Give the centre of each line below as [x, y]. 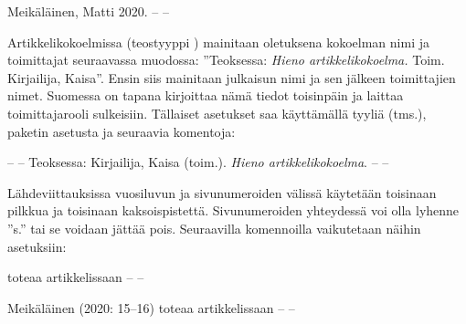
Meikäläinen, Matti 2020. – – [88, 11]
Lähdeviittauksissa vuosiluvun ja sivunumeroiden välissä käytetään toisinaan [222, 192]
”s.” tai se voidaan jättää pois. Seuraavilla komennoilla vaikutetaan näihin [214, 228]
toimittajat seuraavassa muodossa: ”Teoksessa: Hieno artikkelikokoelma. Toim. [226, 60]
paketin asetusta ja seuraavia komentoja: [122, 131]
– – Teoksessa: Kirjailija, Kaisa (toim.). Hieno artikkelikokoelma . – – [198, 162]
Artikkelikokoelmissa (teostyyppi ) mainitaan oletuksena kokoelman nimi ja [218, 42]
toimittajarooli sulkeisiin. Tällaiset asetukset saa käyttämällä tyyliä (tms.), [217, 113]
